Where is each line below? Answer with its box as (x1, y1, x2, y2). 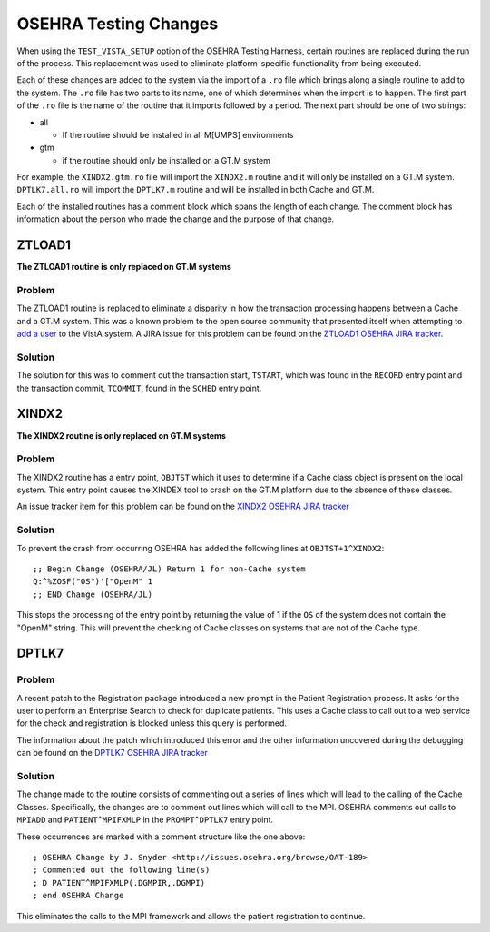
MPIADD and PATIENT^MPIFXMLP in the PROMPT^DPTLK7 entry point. (16, 814, 274, 826)
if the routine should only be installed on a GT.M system (62, 154, 271, 165)
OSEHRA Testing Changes (16, 14, 219, 34)
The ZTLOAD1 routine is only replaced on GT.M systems (16, 262, 231, 273)
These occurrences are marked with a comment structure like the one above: (16, 831, 306, 842)
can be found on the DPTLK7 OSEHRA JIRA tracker (16, 748, 208, 758)
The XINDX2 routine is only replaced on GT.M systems (16, 430, 227, 441)
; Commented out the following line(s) (33, 865, 211, 876)
